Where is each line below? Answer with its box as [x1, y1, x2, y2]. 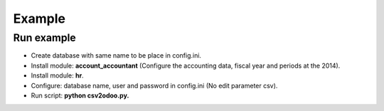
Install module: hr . [31, 71, 85, 80]
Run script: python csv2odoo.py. [31, 91, 129, 100]
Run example [13, 31, 76, 44]
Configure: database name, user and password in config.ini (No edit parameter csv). [31, 81, 278, 90]
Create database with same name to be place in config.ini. [31, 51, 202, 60]
